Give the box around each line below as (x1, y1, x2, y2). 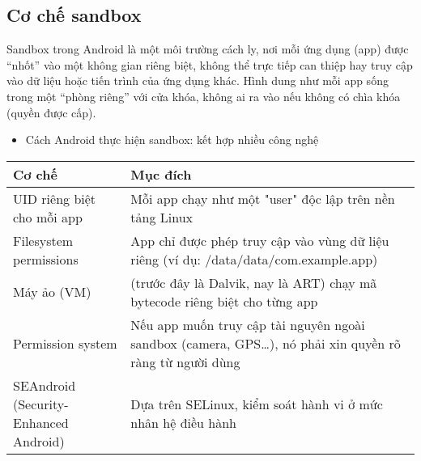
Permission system (13, 333, 117, 353)
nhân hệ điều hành (130, 412, 237, 432)
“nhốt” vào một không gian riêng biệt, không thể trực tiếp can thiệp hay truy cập (6, 56, 413, 73)
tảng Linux (130, 207, 193, 226)
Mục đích (130, 164, 192, 184)
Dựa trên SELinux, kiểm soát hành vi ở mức (130, 394, 383, 413)
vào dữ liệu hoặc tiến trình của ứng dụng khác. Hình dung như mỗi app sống (6, 72, 389, 89)
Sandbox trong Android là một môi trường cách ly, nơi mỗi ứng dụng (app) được (6, 40, 409, 57)
